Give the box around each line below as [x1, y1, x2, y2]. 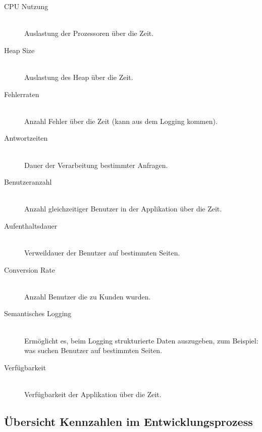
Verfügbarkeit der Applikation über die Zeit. [24, 389, 162, 400]
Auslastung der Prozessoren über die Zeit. [24, 28, 154, 38]
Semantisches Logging [4, 308, 72, 319]
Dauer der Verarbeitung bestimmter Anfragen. [24, 159, 168, 170]
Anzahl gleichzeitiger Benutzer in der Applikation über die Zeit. [24, 203, 222, 214]
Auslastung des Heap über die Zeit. [24, 71, 133, 82]
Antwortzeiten [4, 133, 48, 143]
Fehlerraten [4, 89, 39, 99]
